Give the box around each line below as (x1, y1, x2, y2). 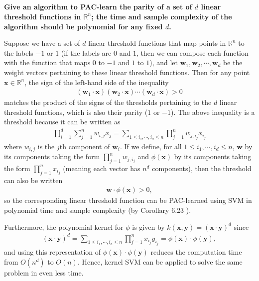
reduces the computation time (150, 247, 242, 257)
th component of (59, 141, 110, 151)
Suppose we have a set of (4, 38, 80, 48)
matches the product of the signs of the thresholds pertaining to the (4, 97, 212, 107)
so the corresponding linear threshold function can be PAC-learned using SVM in (4, 195, 252, 205)
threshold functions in (4, 11, 81, 21)
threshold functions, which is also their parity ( (4, 106, 148, 117)
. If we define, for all (120, 141, 182, 151)
